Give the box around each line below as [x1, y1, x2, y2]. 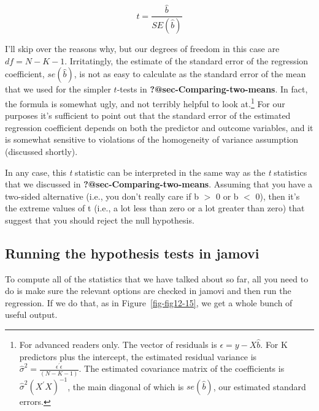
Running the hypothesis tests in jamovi [5, 243, 259, 262]
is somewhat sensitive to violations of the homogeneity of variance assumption [5, 133, 299, 146]
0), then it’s [255, 189, 300, 202]
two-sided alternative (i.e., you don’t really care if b [5, 189, 199, 202]
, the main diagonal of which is [67, 380, 184, 393]
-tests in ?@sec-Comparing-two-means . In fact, [117, 83, 308, 96]
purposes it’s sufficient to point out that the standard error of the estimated [5, 109, 291, 122]
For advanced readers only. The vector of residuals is [19, 338, 217, 351]
